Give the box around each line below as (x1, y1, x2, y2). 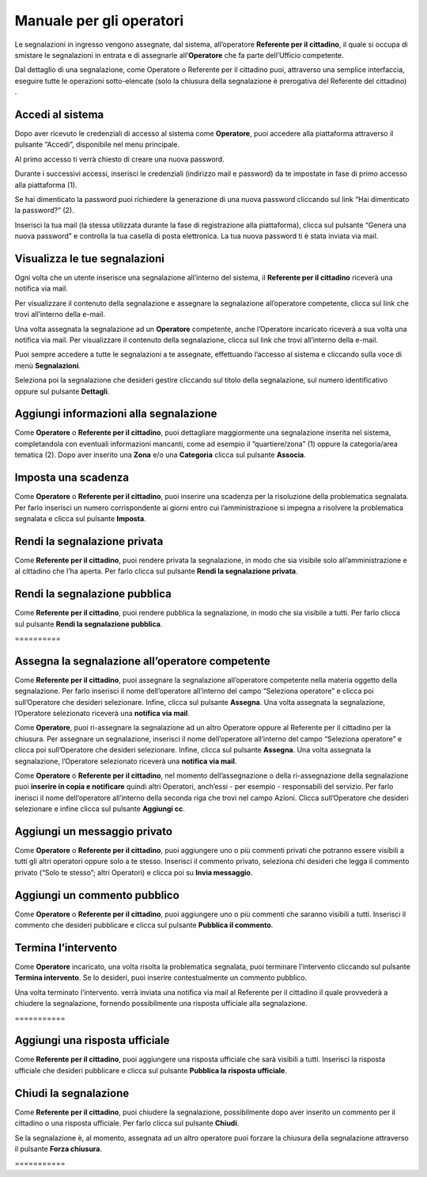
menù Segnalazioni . (14, 360, 81, 370)
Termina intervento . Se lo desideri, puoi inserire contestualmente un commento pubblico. (14, 973, 308, 982)
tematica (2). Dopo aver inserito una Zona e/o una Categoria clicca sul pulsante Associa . (14, 450, 306, 459)
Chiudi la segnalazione (14, 1086, 130, 1100)
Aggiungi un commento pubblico (14, 888, 179, 902)
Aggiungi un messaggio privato (14, 825, 173, 838)
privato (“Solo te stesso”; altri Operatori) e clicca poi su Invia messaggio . (14, 867, 253, 877)
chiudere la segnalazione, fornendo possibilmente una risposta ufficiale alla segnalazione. (14, 999, 308, 1008)
